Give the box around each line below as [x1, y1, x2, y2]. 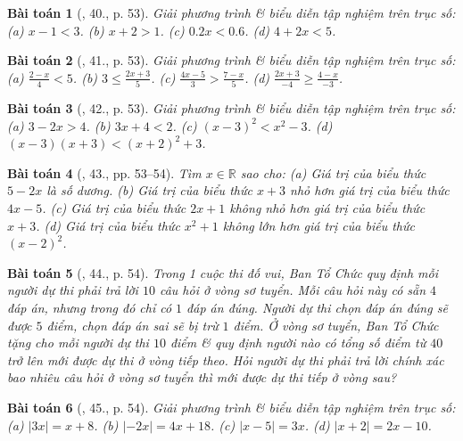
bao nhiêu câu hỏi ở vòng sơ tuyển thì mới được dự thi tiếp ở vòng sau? [7, 368, 397, 387]
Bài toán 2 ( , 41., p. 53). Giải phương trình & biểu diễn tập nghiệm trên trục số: [7, 51, 456, 69]
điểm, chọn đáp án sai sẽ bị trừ [46, 315, 219, 334]
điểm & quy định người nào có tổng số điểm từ [169, 333, 426, 352]
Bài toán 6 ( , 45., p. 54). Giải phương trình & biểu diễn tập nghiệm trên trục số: [7, 398, 456, 416]
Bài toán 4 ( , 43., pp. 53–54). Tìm [7, 163, 202, 182]
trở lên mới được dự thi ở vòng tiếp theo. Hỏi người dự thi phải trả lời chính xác [7, 350, 444, 369]
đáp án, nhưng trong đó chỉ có [7, 298, 172, 317]
